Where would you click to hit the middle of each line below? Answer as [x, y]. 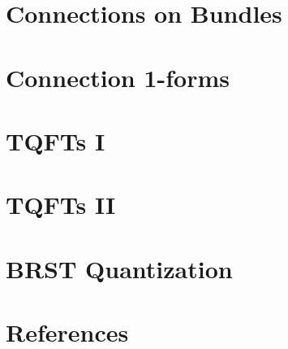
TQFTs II [61, 205]
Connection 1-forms [118, 77]
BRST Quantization [119, 268]
